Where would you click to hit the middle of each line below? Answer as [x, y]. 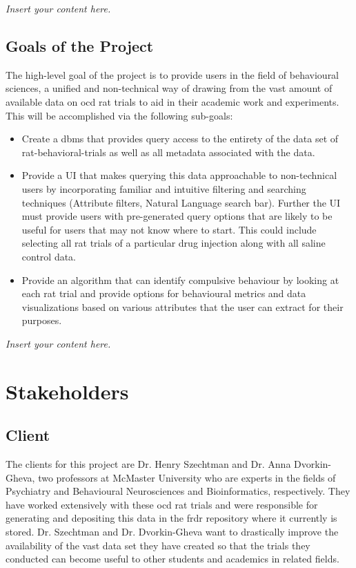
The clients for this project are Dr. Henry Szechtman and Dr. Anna [148, 464]
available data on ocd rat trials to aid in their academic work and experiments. [172, 101]
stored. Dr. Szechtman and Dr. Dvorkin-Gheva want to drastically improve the [172, 532]
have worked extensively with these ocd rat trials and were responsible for [162, 504]
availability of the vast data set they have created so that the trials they [158, 545]
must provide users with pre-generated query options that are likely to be [177, 216]
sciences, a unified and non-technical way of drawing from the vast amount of [169, 88]
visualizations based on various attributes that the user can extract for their [182, 306]
